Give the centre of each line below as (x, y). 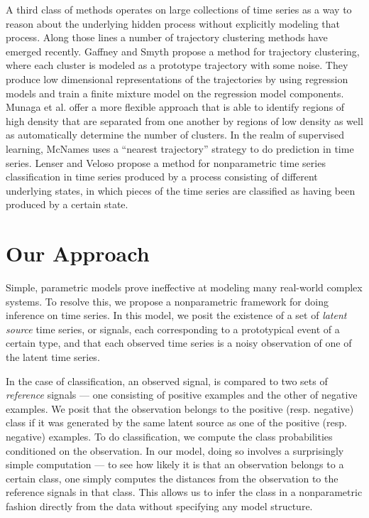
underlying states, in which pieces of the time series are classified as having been (181, 190)
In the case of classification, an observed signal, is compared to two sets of (167, 381)
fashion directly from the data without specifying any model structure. (159, 506)
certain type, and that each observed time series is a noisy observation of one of (179, 343)
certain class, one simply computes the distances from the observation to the (172, 478)
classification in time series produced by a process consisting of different (162, 177)
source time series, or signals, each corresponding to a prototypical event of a (173, 329)
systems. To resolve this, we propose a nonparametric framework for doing (167, 301)
